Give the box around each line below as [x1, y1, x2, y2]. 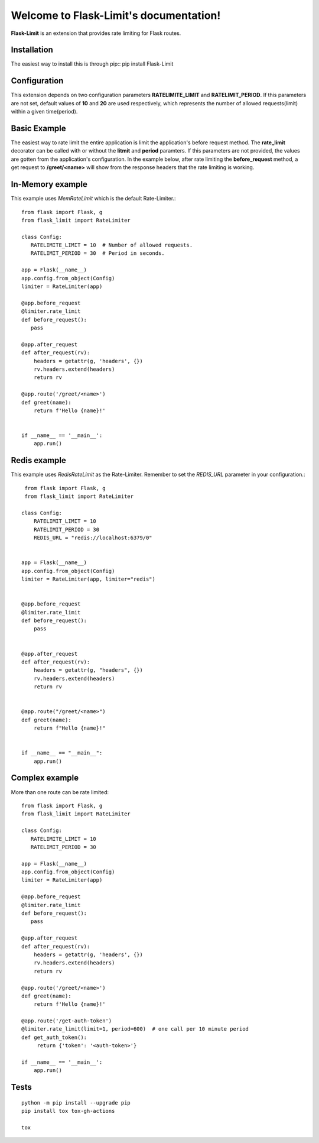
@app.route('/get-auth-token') [21, 1018, 112, 1024]
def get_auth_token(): [21, 1034, 87, 1041]
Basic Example [11, 123, 66, 133]
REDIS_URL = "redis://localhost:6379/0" [33, 535, 153, 541]
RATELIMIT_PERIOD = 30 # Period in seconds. [30, 250, 165, 257]
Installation [11, 45, 53, 55]
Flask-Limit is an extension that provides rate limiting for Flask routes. [11, 30, 181, 37]
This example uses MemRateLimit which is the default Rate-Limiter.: [11, 195, 177, 202]
